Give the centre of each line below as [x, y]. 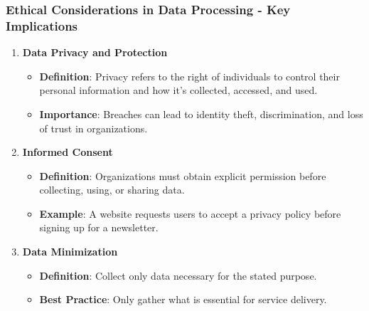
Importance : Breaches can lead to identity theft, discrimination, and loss [201, 114]
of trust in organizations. [93, 128]
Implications [42, 25]
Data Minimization [70, 252]
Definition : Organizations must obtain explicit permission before [183, 175]
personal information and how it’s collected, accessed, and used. [178, 90]
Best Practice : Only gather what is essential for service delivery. [183, 299]
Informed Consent [68, 152]
